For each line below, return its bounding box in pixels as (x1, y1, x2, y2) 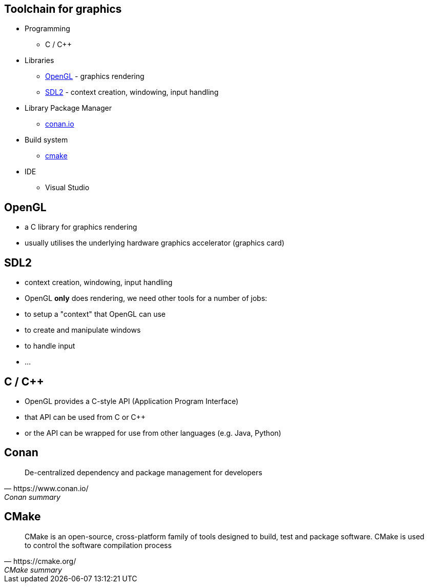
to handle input (25, 341, 75, 351)
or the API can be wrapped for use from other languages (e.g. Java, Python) (25, 428, 281, 437)
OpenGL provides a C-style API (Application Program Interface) (25, 396, 239, 406)
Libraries (25, 56, 54, 65)
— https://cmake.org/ (4, 556, 76, 565)
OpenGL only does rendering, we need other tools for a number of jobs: (25, 294, 268, 303)
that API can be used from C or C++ (25, 412, 146, 421)
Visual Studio (45, 183, 90, 192)
